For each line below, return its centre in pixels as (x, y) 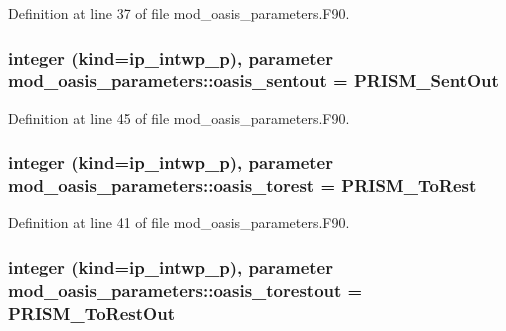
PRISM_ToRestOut (91, 312)
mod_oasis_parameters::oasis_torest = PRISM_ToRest (242, 185)
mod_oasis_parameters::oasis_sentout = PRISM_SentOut (253, 80)
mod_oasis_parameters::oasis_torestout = (185, 289)
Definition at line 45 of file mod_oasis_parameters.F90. (179, 117)
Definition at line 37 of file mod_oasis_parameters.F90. (179, 13)
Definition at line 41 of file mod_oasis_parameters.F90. (179, 222)
